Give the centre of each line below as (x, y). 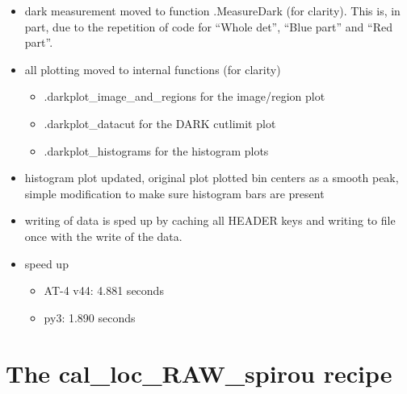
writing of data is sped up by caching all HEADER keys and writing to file (210, 220)
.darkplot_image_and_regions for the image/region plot (185, 96)
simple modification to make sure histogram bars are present (174, 193)
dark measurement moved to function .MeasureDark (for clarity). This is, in (212, 10)
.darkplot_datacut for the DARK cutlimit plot (160, 123)
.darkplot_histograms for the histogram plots (156, 150)
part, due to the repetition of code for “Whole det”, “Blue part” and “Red (208, 26)
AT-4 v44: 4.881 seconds (104, 290)
